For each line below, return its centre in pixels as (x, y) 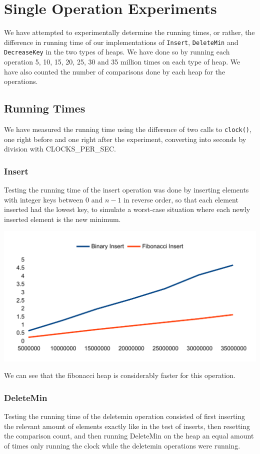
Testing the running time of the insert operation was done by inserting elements (126, 190)
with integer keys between (44, 199)
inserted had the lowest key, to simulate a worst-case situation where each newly (127, 209)
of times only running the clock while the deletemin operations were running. (122, 445)
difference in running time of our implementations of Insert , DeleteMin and (121, 42)
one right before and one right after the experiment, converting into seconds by (125, 139)
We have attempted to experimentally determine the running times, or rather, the (129, 32)
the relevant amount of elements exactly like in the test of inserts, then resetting (127, 426)
